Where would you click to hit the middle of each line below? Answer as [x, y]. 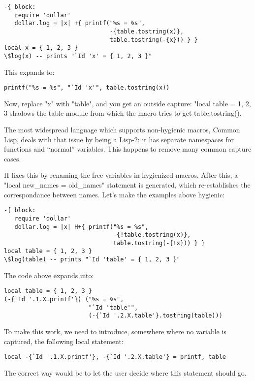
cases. [13, 158]
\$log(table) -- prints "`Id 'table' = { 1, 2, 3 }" [92, 260]
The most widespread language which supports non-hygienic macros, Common [122, 130]
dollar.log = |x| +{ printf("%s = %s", [80, 23]
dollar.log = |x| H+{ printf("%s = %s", [81, 227]
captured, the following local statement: [64, 341]
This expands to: [29, 72]
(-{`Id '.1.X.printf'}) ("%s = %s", [64, 300]
